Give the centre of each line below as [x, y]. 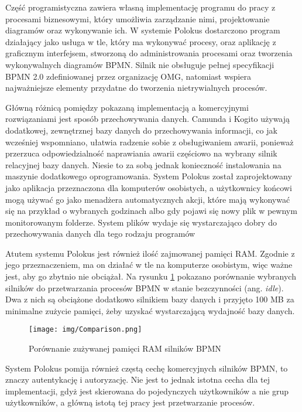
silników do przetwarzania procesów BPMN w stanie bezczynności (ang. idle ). [145, 287]
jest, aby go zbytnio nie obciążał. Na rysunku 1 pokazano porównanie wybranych [151, 276]
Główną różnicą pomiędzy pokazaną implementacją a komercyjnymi [127, 107]
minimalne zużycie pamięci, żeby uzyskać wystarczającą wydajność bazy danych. [150, 310]
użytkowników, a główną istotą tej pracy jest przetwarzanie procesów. [130, 402]
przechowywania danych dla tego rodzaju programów [100, 234]
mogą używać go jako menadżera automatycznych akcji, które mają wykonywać [148, 199]
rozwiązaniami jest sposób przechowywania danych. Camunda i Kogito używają [148, 119]
